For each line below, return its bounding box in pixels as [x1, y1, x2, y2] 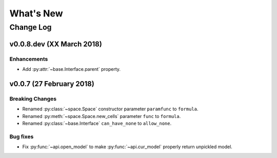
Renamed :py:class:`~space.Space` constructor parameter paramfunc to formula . [22, 106, 199, 112]
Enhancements [9, 55, 48, 63]
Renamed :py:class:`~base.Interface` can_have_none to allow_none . [22, 120, 172, 126]
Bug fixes [9, 133, 34, 140]
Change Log [9, 23, 52, 32]
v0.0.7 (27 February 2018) [9, 80, 94, 88]
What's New [9, 8, 64, 19]
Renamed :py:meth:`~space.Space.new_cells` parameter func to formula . [22, 113, 181, 119]
